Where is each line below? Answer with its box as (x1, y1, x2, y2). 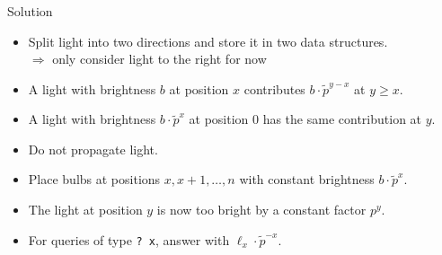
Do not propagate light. (28, 139, 158, 158)
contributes (243, 79, 305, 98)
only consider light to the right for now (52, 49, 267, 68)
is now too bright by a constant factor (156, 200, 367, 219)
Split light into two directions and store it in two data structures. (28, 31, 388, 50)
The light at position (28, 200, 143, 219)
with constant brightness (239, 170, 375, 189)
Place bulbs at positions (28, 170, 161, 189)
